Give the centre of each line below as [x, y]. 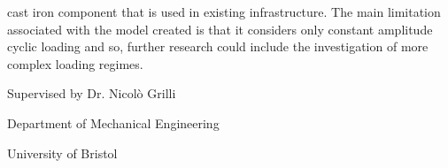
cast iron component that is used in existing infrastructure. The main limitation [224, 11]
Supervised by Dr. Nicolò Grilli [92, 93]
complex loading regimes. [75, 63]
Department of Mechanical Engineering [113, 122]
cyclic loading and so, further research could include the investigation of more [218, 46]
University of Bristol [62, 153]
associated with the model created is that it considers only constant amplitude [220, 29]
